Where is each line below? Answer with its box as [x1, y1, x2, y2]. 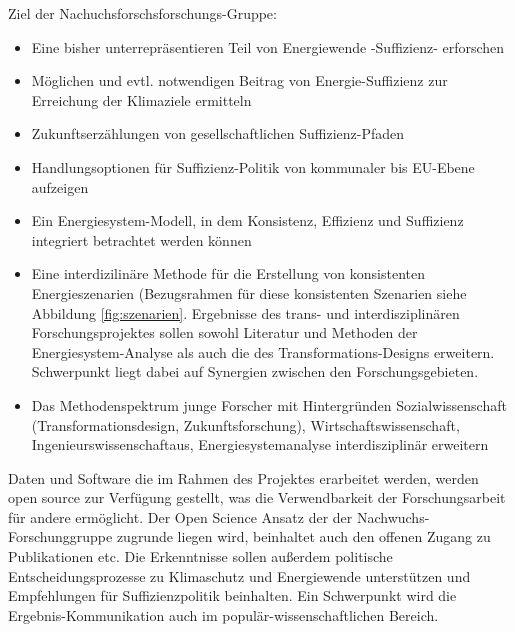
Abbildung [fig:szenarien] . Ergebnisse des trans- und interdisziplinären [31, 302, 460, 323]
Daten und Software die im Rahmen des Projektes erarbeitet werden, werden [8, 467, 479, 488]
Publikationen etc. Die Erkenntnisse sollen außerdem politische [8, 546, 393, 567]
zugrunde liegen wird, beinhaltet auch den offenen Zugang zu [116, 526, 491, 547]
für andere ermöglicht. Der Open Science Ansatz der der [8, 506, 353, 527]
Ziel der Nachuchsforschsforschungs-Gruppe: [8, 3, 277, 23]
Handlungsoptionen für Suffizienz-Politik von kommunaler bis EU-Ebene [31, 156, 475, 177]
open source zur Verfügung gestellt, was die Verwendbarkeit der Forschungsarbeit [8, 487, 506, 508]
